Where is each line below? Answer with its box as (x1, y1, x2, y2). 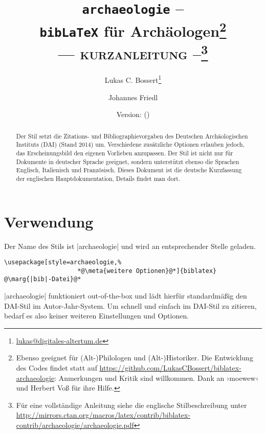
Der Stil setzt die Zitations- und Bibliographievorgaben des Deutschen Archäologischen (16, 131, 248, 140)
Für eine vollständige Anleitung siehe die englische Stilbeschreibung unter (16, 399, 247, 410)
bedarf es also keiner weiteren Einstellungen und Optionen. (4, 310, 189, 321)
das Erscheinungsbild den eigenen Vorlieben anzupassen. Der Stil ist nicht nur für (16, 148, 233, 157)
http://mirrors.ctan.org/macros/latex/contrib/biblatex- (16, 409, 191, 420)
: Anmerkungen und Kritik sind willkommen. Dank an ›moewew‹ (54, 372, 259, 383)
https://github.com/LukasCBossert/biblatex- (99, 362, 241, 373)
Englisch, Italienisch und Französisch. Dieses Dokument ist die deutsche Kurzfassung (16, 166, 242, 174)
